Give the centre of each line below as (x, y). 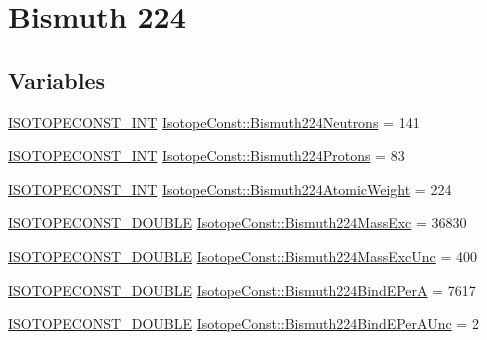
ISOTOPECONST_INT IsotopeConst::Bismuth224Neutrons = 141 (214, 121)
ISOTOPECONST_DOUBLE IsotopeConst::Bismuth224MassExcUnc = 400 (243, 255)
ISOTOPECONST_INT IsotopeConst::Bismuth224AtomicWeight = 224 (230, 188)
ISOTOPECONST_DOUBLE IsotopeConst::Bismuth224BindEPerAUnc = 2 (243, 323)
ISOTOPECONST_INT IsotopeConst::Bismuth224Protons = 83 (206, 155)
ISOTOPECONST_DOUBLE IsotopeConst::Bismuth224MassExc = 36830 (237, 222)
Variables (57, 79)
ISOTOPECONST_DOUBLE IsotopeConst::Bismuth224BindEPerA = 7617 (242, 289)
